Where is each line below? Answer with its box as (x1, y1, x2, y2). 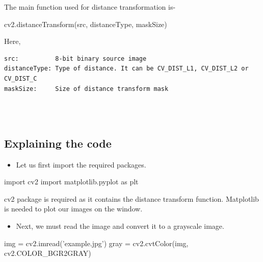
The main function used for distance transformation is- (4, 2, 176, 12)
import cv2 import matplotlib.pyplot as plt (4, 176, 139, 187)
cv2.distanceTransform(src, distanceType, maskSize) (4, 18, 167, 29)
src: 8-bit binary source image (4, 55, 147, 62)
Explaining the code (4, 135, 112, 151)
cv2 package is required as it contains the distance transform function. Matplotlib (4, 193, 259, 204)
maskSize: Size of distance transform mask (4, 85, 169, 92)
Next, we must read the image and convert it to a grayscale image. (16, 220, 224, 231)
